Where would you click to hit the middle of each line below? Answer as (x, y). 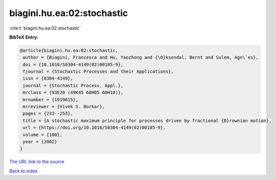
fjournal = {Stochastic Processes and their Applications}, (98, 72)
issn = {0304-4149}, (48, 78)
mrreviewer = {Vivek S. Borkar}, (64, 107)
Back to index (23, 171)
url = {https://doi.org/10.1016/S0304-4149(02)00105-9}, (94, 128)
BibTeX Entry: (24, 37)
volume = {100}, (43, 135)
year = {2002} (40, 142)
